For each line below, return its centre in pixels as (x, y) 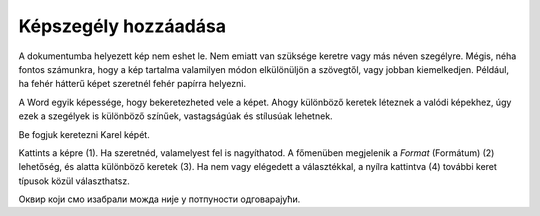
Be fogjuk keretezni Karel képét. (84, 134)
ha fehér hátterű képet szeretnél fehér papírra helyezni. (132, 84)
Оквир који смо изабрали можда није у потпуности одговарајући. (159, 199)
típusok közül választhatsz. (74, 181)
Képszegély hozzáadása (122, 26)
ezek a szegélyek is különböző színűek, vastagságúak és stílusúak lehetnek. (176, 116)
